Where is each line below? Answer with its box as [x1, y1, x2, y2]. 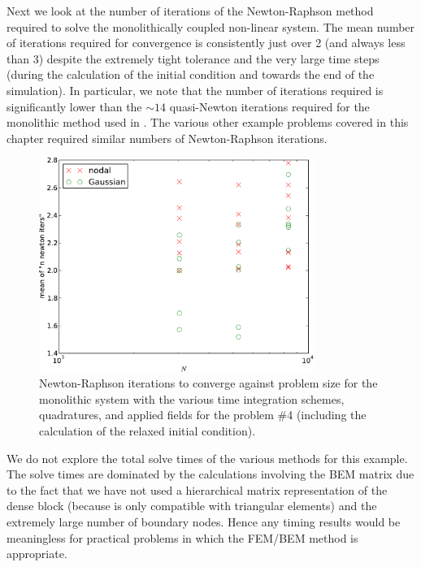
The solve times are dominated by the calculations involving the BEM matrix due [7, 465, 414, 483]
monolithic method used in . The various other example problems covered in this [7, 114, 409, 131]
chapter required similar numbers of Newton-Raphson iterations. [7, 129, 328, 146]
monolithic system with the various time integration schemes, [39, 390, 345, 407]
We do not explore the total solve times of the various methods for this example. [7, 449, 408, 466]
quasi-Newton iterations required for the [169, 97, 370, 115]
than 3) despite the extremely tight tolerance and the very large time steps [7, 50, 380, 67]
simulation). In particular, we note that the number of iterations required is [7, 81, 384, 98]
